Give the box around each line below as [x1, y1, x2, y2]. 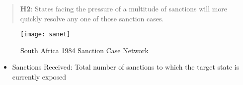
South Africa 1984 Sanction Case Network [20, 45, 149, 55]
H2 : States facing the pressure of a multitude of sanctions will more [20, 3, 228, 13]
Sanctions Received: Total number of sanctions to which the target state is [12, 62, 240, 72]
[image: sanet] [20, 31, 71, 38]
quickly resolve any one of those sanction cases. [20, 13, 164, 23]
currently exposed [12, 72, 67, 82]
